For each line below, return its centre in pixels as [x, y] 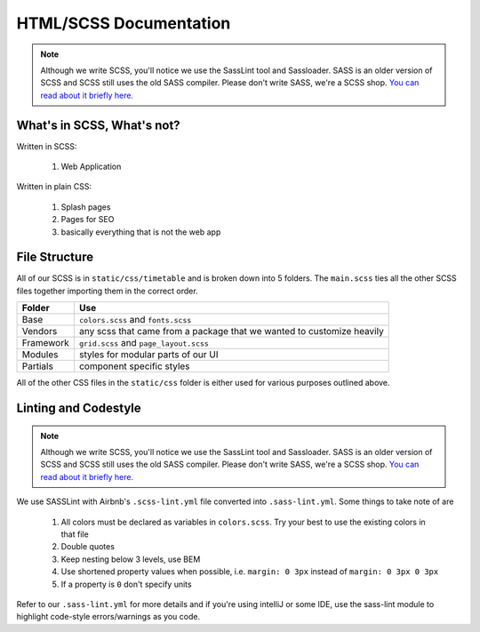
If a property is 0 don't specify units [126, 584]
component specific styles [134, 366]
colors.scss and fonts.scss [135, 320]
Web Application [91, 167]
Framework [46, 343]
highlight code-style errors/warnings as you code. [108, 617]
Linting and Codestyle [79, 408]
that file [75, 534]
